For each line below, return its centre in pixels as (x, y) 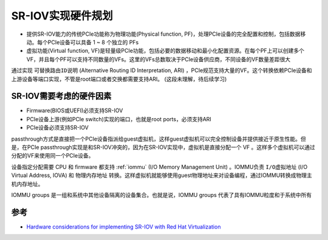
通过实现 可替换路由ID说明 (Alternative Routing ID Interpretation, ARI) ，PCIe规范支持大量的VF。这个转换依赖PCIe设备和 (162, 70)
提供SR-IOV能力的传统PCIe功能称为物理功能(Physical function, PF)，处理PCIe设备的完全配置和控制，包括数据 (163, 34)
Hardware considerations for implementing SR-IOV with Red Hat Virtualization (124, 227)
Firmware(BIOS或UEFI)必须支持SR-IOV (75, 111)
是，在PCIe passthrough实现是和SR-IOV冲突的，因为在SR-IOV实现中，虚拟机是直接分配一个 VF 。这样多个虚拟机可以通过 (163, 147)
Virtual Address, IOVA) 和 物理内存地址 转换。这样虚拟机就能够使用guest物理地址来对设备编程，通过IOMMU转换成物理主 (162, 175)
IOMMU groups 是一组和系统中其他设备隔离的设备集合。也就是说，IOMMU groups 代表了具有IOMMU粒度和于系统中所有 (162, 195)
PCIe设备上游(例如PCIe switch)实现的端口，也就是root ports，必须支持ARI (119, 119)
